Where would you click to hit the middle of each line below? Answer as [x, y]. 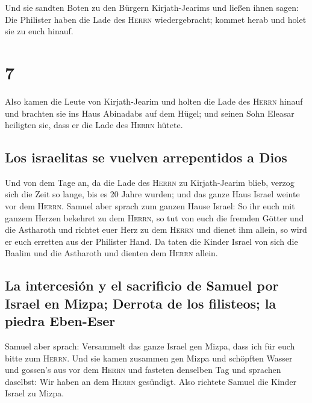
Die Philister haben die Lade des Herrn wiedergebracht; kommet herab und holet [156, 19]
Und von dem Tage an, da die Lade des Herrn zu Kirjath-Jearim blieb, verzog [150, 182]
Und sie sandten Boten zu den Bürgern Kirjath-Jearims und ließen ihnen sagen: [152, 7]
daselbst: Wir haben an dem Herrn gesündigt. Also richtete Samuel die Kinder [151, 381]
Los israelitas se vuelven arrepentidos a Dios [146, 157]
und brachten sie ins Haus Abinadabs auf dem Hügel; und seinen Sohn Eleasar [150, 113]
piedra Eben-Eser [60, 321]
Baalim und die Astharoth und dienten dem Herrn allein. [111, 253]
